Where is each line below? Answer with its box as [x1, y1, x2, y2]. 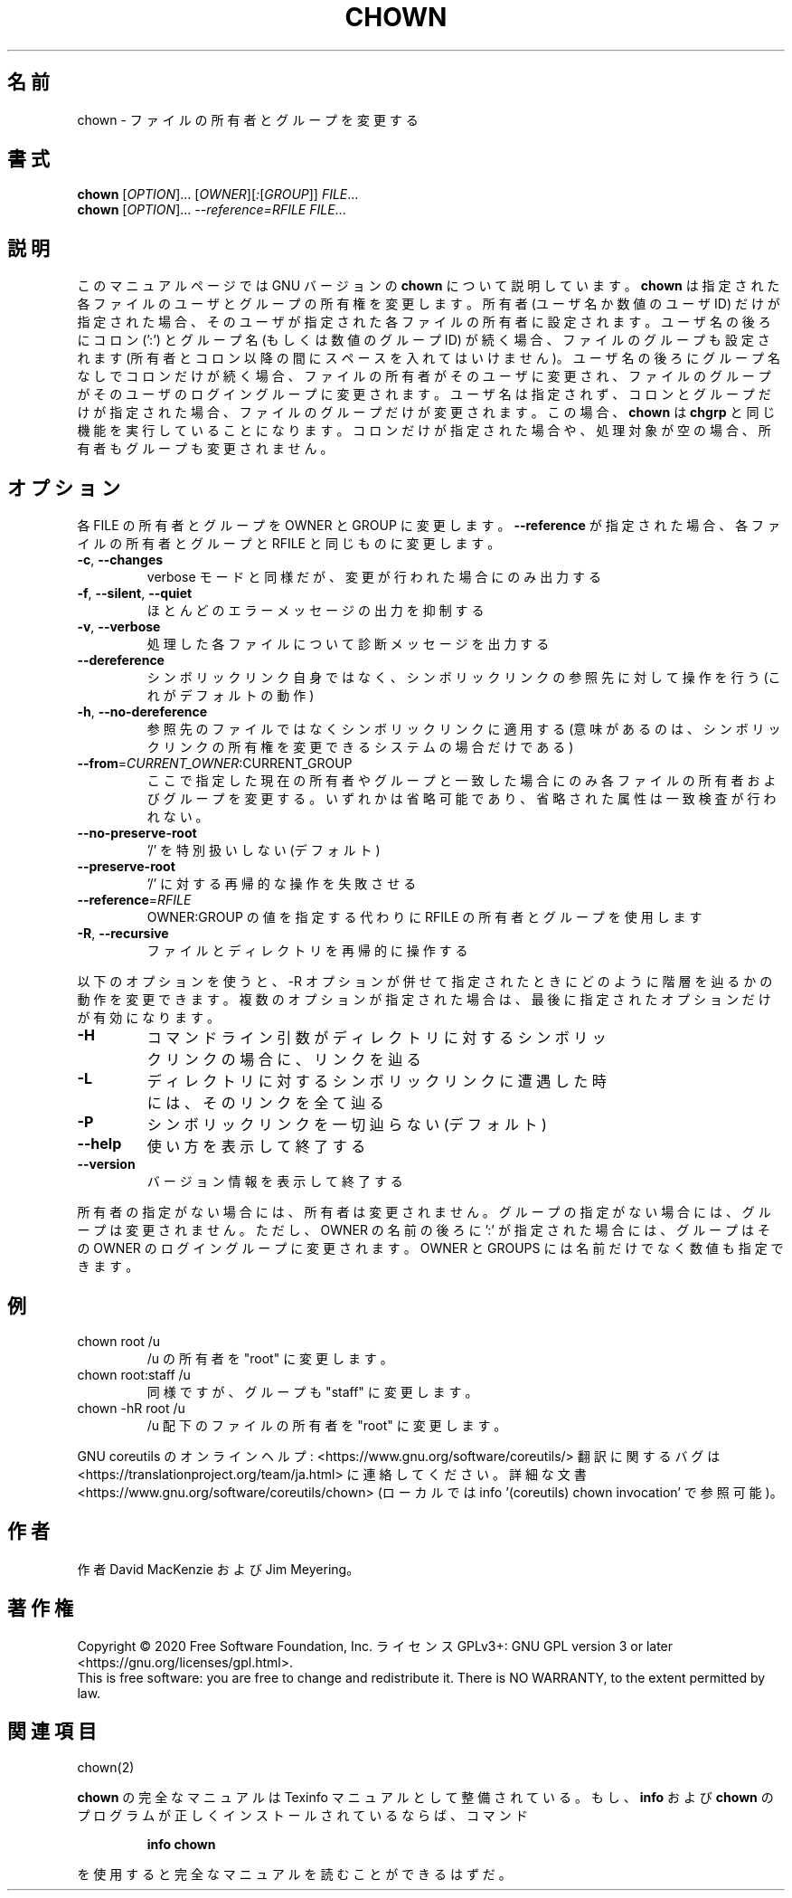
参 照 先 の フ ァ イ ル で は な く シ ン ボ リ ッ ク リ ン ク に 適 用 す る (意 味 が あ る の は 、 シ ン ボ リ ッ [146, 721, 781, 737]
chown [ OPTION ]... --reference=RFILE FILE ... [77, 202, 346, 218]
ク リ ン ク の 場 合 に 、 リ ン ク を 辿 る [146, 1050, 421, 1069]
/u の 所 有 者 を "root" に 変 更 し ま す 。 [146, 1350, 393, 1366]
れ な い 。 [146, 809, 209, 825]
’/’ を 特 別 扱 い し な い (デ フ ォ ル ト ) [146, 842, 381, 859]
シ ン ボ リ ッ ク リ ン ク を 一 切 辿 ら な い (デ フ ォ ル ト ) [146, 1115, 547, 1134]
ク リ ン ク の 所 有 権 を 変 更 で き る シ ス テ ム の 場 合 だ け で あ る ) [146, 739, 574, 755]
